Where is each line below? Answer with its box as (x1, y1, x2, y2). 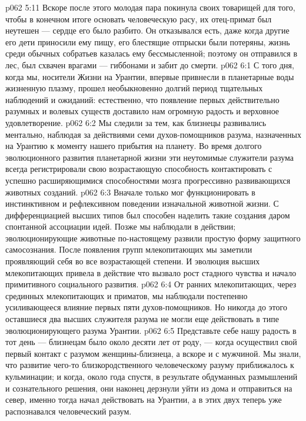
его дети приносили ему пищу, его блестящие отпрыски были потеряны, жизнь (5, 35, 290, 48)
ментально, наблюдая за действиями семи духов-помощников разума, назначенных (5, 128, 301, 140)
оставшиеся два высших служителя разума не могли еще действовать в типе (5, 313, 279, 325)
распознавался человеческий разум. (5, 405, 132, 417)
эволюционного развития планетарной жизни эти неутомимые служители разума (5, 151, 294, 163)
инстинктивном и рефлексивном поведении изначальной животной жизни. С (5, 197, 279, 210)
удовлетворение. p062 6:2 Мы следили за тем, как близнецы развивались (5, 116, 267, 128)
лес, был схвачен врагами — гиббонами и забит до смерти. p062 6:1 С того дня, (5, 58, 294, 71)
